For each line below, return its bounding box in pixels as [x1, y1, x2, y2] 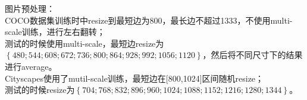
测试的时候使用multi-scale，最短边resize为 [5, 37, 164, 49]
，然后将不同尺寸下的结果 [202, 49, 303, 61]
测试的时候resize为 [5, 83, 75, 96]
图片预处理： [5, 2, 55, 14]
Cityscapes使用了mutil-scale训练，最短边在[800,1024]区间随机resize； [5, 72, 264, 84]
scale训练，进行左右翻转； [5, 25, 105, 38]
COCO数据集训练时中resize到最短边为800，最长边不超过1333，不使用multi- [5, 14, 293, 26]
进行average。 [5, 60, 57, 72]
